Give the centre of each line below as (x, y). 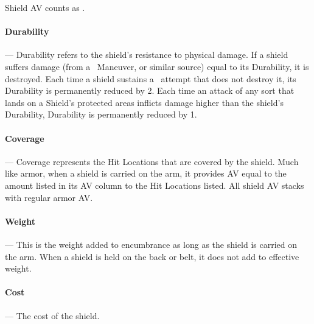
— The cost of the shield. (52, 315)
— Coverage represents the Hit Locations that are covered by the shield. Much (152, 161)
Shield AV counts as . (45, 7)
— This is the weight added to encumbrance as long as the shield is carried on (151, 244)
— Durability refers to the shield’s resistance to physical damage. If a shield (147, 55)
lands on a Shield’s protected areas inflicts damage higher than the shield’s (144, 102)
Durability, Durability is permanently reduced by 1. (101, 114)
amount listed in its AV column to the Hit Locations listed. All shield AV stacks (155, 185)
